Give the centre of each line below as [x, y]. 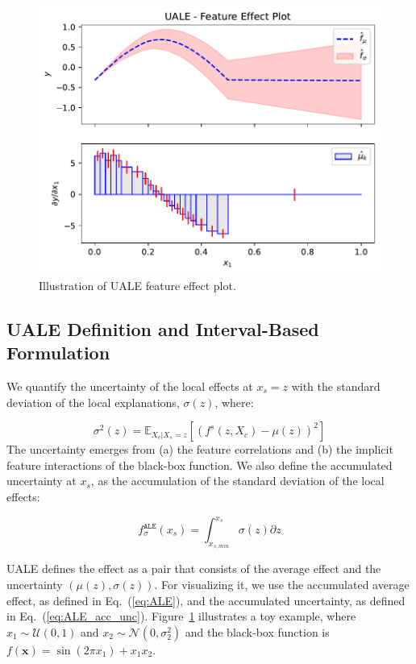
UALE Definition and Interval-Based [163, 328]
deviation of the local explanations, [93, 402]
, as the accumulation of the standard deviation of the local [237, 481]
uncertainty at [42, 481]
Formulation [58, 353]
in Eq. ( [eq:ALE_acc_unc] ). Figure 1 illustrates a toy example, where [181, 616]
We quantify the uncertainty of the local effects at [130, 386]
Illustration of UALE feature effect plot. [137, 285]
